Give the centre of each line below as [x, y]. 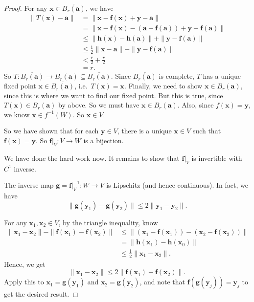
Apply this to [24, 282]
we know [17, 114]
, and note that [162, 282]
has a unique [222, 76]
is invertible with [217, 158]
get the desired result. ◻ [41, 294]
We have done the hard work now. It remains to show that [92, 158]
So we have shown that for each [51, 131]
